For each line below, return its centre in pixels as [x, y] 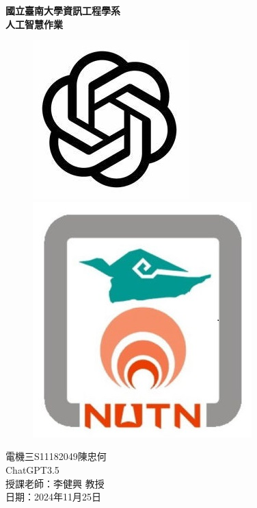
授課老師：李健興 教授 [55, 483]
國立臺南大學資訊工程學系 [63, 10]
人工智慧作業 [34, 24]
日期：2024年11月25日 [53, 497]
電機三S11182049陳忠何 [56, 456]
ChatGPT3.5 [32, 469]
